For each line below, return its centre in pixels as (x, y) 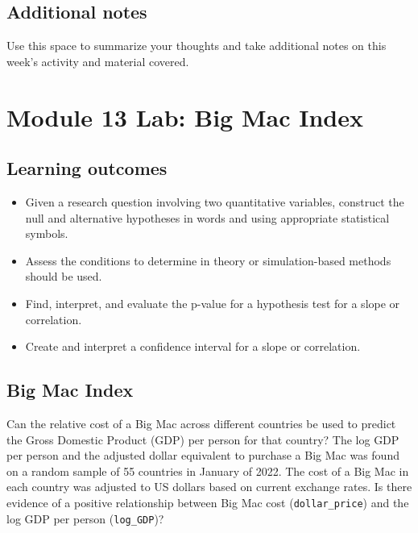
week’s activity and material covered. (98, 61)
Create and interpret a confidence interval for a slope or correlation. (193, 346)
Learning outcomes (87, 168)
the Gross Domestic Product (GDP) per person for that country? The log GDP (203, 439)
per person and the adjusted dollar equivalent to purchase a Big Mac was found (203, 455)
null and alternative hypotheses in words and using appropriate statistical (207, 217)
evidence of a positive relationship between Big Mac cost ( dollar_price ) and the (208, 502)
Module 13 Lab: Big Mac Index (185, 117)
